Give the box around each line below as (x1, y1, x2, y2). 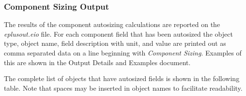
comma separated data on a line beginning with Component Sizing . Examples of (4, 48, 242, 57)
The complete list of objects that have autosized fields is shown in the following (4, 73, 240, 83)
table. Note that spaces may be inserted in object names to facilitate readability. (4, 82, 243, 93)
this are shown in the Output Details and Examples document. (4, 57, 191, 67)
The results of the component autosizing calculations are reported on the (4, 19, 220, 29)
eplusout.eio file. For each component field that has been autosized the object (4, 28, 233, 39)
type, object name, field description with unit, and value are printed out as (4, 38, 226, 48)
